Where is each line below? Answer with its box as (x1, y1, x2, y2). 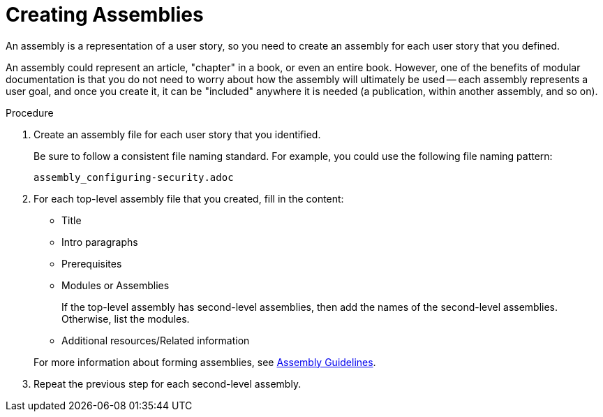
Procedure (6, 106, 54, 119)
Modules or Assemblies (61, 279, 170, 291)
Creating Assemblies (6, 3, 204, 27)
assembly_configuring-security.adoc (33, 171, 234, 183)
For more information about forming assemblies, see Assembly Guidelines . (33, 356, 376, 368)
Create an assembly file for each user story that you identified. (33, 128, 321, 140)
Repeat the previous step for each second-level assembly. (33, 377, 301, 390)
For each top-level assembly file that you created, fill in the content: (33, 192, 344, 205)
